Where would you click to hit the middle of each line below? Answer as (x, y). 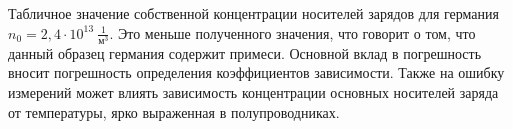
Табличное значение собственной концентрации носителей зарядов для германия (253, 13)
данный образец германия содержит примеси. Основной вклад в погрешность (245, 52)
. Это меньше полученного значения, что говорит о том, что (292, 32)
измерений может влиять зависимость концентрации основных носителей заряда (253, 91)
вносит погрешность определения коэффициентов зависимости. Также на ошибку (256, 72)
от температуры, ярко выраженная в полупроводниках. (174, 111)
